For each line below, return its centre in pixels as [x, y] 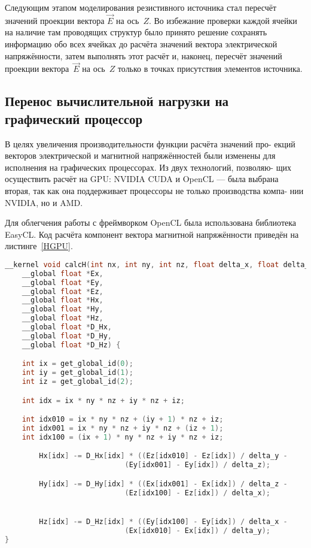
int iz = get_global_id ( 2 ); [77, 382]
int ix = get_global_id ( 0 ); [77, 364]
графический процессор [74, 118]
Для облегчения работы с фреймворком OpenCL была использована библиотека [151, 222]
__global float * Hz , [62, 318]
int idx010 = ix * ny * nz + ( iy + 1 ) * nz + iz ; [123, 420]
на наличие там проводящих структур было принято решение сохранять [136, 32]
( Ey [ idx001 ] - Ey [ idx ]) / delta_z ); [198, 465]
